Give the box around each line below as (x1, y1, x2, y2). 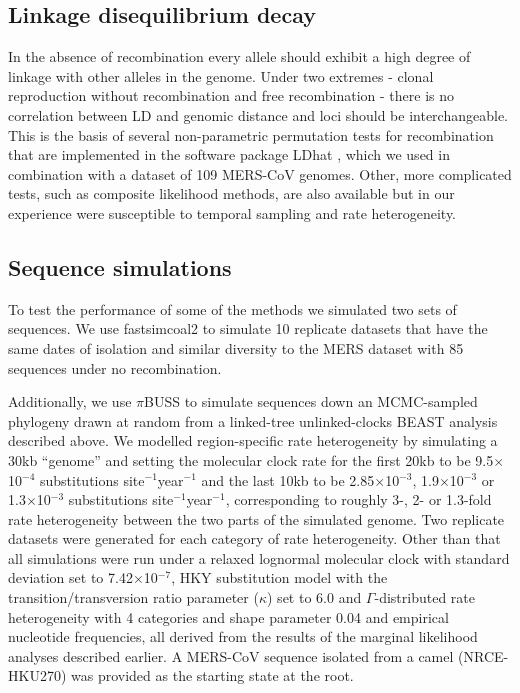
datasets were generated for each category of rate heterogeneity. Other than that (8, 528, 501, 549)
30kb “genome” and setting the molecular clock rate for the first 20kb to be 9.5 (8, 449, 494, 470)
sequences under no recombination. (8, 357, 222, 378)
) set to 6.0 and (267, 587, 362, 608)
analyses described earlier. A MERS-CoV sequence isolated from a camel (8, 645, 454, 666)
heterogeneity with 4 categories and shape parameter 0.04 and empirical (8, 606, 449, 627)
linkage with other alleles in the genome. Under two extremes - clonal (8, 65, 434, 86)
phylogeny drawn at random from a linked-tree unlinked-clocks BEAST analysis (8, 410, 498, 431)
